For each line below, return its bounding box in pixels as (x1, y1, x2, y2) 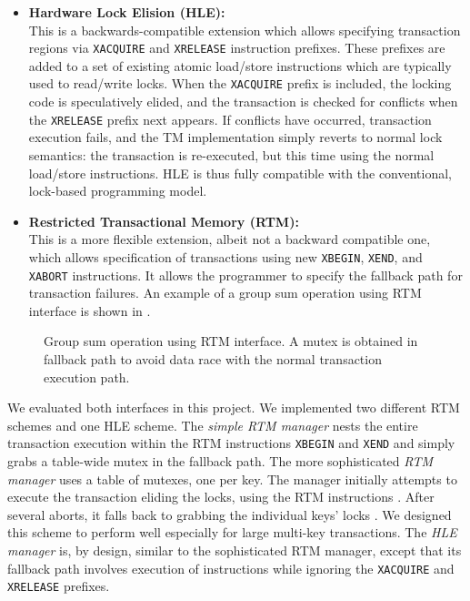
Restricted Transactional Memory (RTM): (28, 211, 299, 230)
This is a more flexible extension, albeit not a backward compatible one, (28, 229, 431, 249)
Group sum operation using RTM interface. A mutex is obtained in (44, 331, 418, 351)
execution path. (44, 367, 130, 386)
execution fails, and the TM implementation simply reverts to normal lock (28, 127, 443, 147)
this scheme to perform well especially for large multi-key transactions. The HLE (7, 523, 457, 542)
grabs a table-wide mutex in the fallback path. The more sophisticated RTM (7, 452, 433, 471)
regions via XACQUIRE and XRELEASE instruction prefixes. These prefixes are (28, 38, 445, 57)
